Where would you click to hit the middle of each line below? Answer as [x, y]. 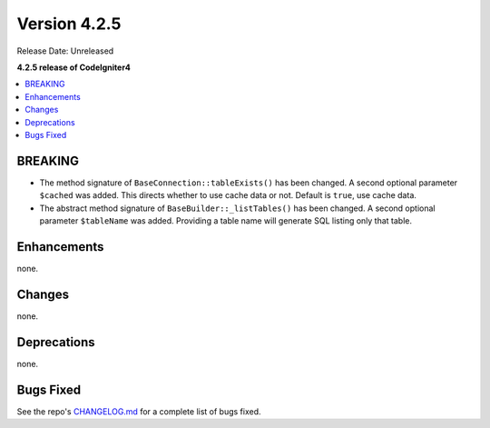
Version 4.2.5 [69, 24]
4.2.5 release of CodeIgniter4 [74, 67]
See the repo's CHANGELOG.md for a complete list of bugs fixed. [139, 411]
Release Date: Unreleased [65, 51]
